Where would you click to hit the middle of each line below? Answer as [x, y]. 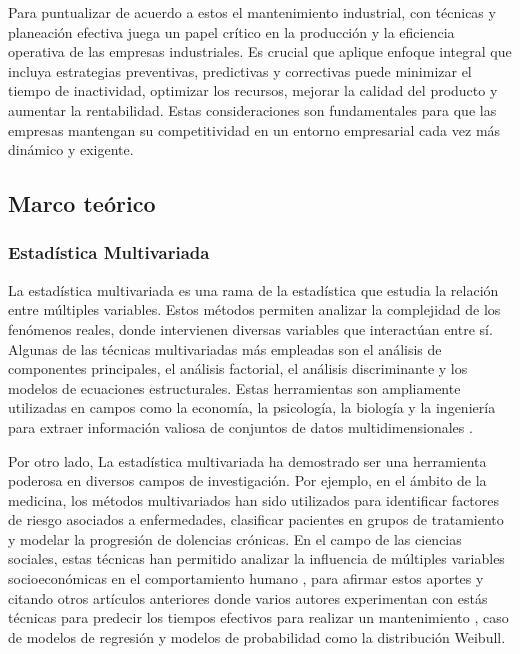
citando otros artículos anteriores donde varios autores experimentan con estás [248, 597]
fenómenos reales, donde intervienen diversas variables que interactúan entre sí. [250, 328]
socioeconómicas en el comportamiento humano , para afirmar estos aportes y [246, 578]
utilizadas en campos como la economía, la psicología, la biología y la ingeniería [252, 407]
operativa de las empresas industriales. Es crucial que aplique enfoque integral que [260, 51]
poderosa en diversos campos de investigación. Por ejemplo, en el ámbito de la [247, 480]
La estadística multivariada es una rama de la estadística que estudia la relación [253, 289]
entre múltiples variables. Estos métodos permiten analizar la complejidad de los [254, 309]
